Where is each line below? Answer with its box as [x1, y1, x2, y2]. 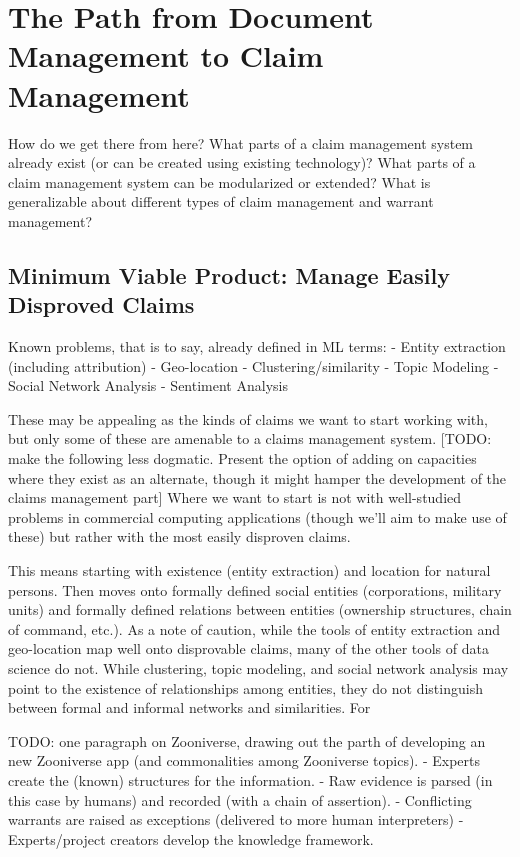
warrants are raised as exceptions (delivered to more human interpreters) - [8, 809, 464, 830]
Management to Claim [8, 35, 324, 76]
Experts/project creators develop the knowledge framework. [8, 828, 374, 849]
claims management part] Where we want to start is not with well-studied [8, 487, 462, 508]
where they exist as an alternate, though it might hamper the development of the [8, 467, 507, 488]
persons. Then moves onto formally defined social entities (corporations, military [8, 579, 502, 600]
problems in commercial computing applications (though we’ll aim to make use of [8, 506, 507, 527]
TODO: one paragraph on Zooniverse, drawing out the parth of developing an [8, 730, 486, 751]
